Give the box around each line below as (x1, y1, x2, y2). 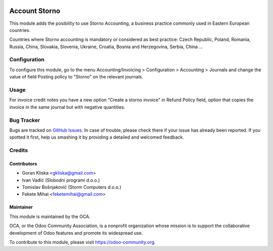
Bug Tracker (9, 116, 40, 123)
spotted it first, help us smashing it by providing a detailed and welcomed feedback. (9, 134, 184, 140)
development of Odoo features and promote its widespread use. (9, 230, 143, 236)
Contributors (9, 160, 37, 166)
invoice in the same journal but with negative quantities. (9, 104, 126, 110)
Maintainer (9, 204, 33, 210)
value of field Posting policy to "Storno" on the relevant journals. (9, 74, 144, 80)
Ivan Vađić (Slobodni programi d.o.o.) (22, 177, 100, 183)
